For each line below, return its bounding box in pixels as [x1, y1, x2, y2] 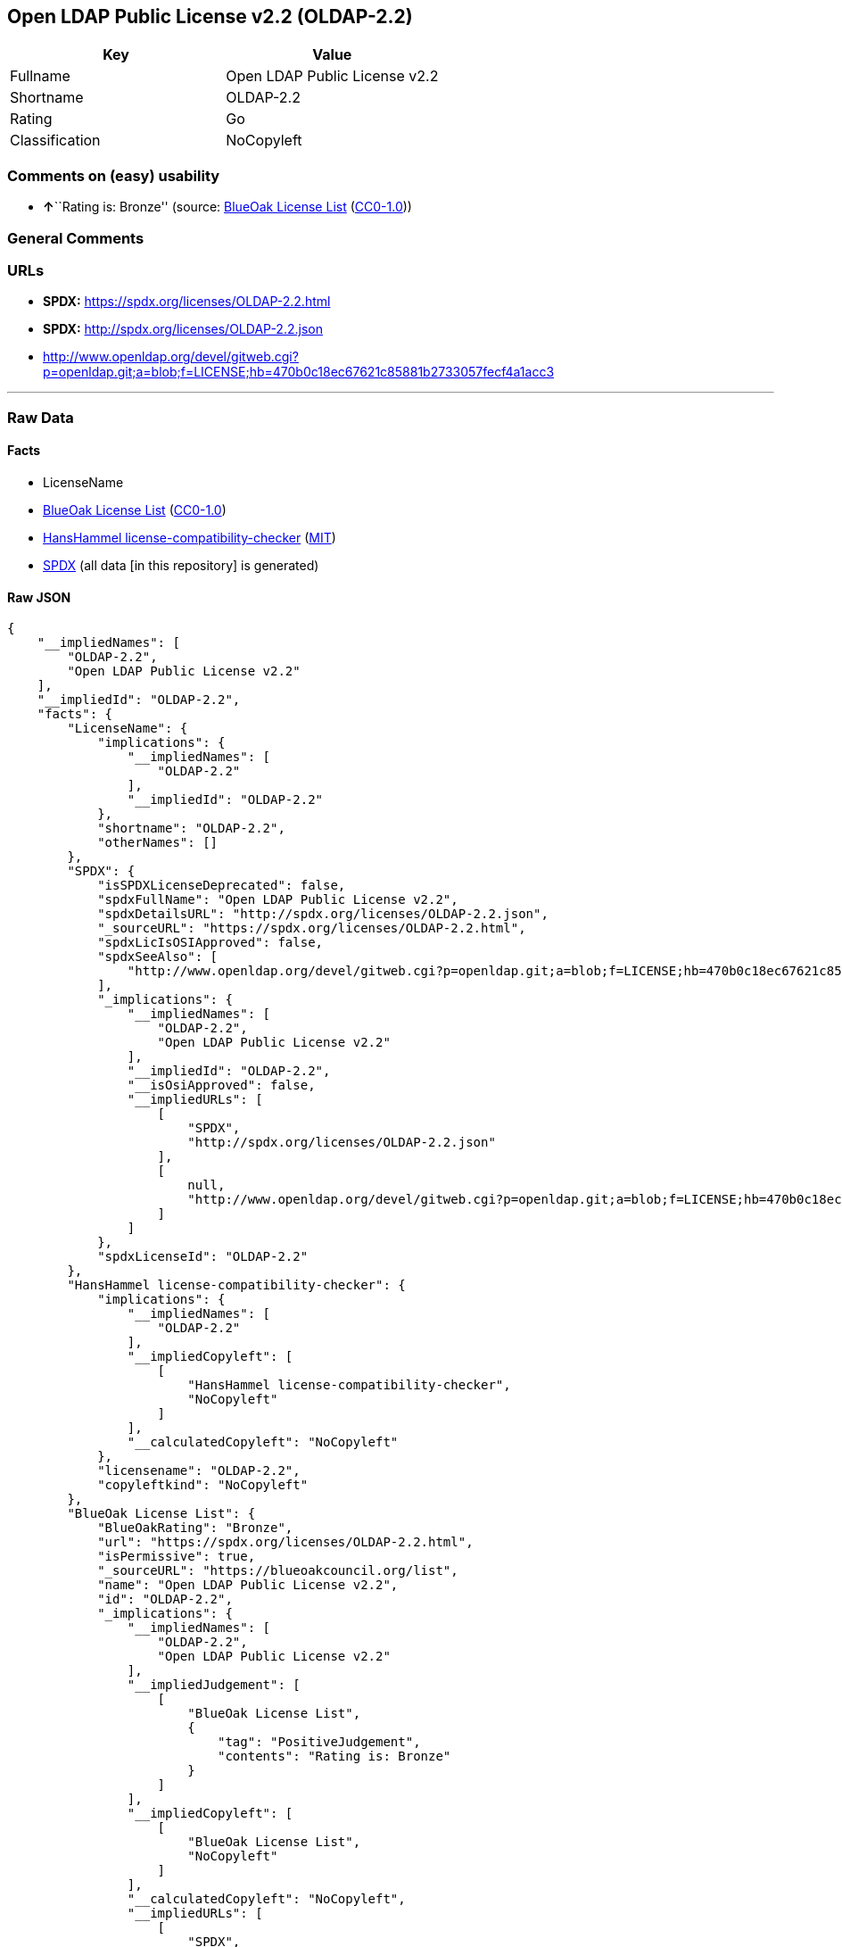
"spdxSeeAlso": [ [97, 949, 219, 965]
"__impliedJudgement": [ [127, 1678, 301, 1693]
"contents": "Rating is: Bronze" [218, 1749, 451, 1764]
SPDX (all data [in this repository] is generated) [43, 557, 319, 573]
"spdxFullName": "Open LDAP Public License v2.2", [97, 892, 458, 907]
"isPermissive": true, [97, 1549, 256, 1564]
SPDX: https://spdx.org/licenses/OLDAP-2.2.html [43, 294, 331, 310]
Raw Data [7, 408, 74, 427]
